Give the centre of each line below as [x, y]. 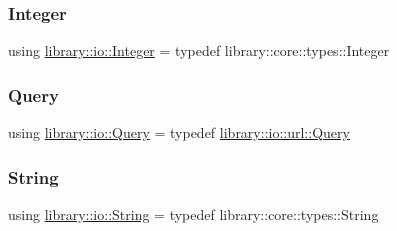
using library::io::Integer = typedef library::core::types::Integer [199, 50]
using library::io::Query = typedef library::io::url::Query [179, 132]
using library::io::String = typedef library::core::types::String [193, 213]
